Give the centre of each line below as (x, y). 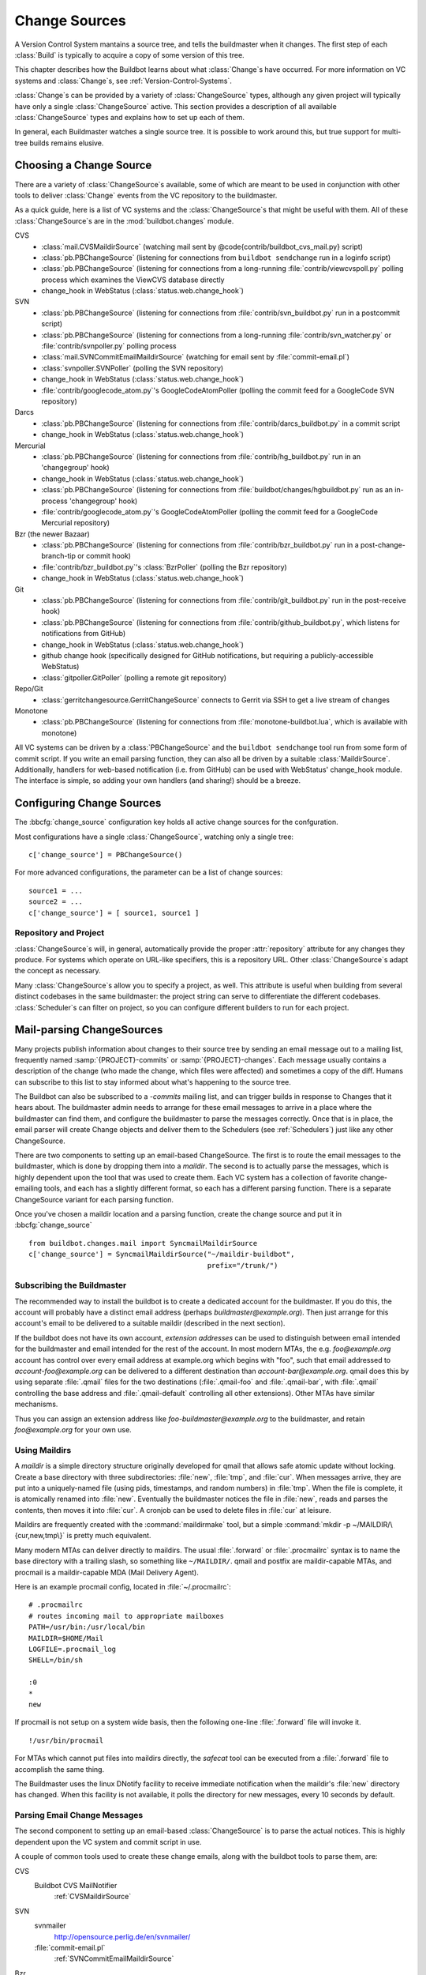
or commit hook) (105, 556)
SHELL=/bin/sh (56, 1660)
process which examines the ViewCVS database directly (133, 280)
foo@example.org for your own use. (73, 1430)
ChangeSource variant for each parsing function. (94, 1199)
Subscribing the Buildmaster (71, 1285)
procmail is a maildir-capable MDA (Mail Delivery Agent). (106, 1572)
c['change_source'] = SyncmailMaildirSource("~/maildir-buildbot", (162, 1255)
